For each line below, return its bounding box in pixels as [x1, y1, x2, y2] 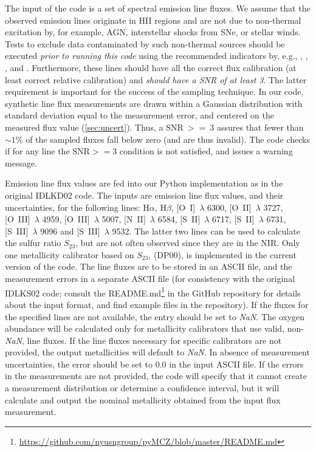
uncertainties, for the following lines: [5, 200, 140, 213]
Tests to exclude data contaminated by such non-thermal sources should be [5, 37, 285, 50]
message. [5, 156, 38, 169]
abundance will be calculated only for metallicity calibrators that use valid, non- [5, 322, 304, 335]
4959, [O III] [42, 213, 90, 225]
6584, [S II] [157, 213, 201, 225]
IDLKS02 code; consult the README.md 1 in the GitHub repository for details [5, 284, 301, 299]
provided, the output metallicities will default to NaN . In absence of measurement [5, 346, 310, 358]
